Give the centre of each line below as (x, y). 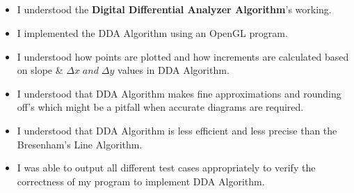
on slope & (40, 70)
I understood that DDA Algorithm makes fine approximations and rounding (179, 93)
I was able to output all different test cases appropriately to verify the (166, 168)
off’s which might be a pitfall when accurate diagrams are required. (160, 107)
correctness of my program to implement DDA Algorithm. (141, 181)
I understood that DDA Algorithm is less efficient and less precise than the (177, 130)
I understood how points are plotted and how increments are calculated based (183, 56)
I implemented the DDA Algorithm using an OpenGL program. (152, 32)
